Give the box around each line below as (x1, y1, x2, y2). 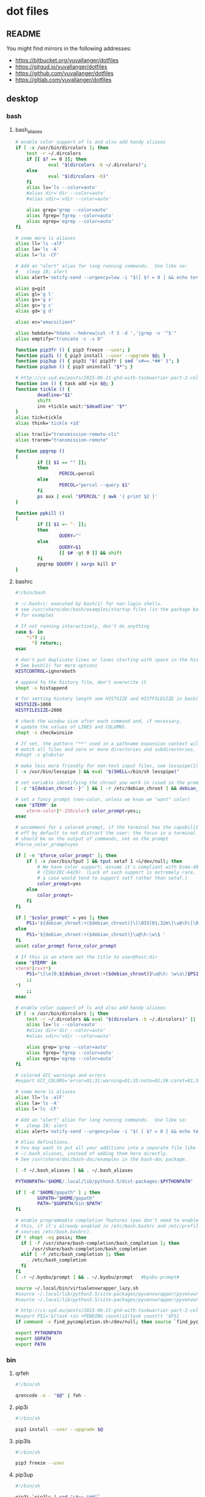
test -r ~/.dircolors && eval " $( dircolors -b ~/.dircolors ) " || (26, 1016, 196, 1022)
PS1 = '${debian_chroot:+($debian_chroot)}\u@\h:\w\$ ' (26, 932, 166, 938)
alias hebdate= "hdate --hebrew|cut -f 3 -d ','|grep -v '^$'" (15, 330, 177, 336)
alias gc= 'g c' (15, 302, 54, 309)
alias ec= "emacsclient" (15, 319, 76, 325)
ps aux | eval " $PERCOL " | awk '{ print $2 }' (37, 493, 158, 499)
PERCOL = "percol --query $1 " (59, 482, 131, 488)
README (6, 29, 41, 39)
